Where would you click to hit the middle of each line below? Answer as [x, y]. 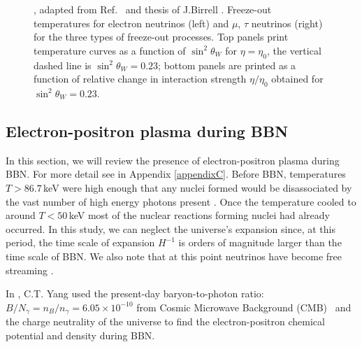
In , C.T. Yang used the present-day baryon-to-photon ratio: [135, 293]
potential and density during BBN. [80, 335]
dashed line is [63, 65]
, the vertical [294, 50]
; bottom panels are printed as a [227, 65]
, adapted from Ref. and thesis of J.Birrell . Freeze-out [153, 9]
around [21, 215]
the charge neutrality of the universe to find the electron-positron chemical [165, 321]
